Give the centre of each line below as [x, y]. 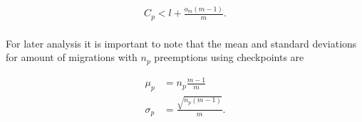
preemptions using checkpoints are [229, 57]
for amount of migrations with [72, 57]
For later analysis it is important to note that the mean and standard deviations [181, 43]
